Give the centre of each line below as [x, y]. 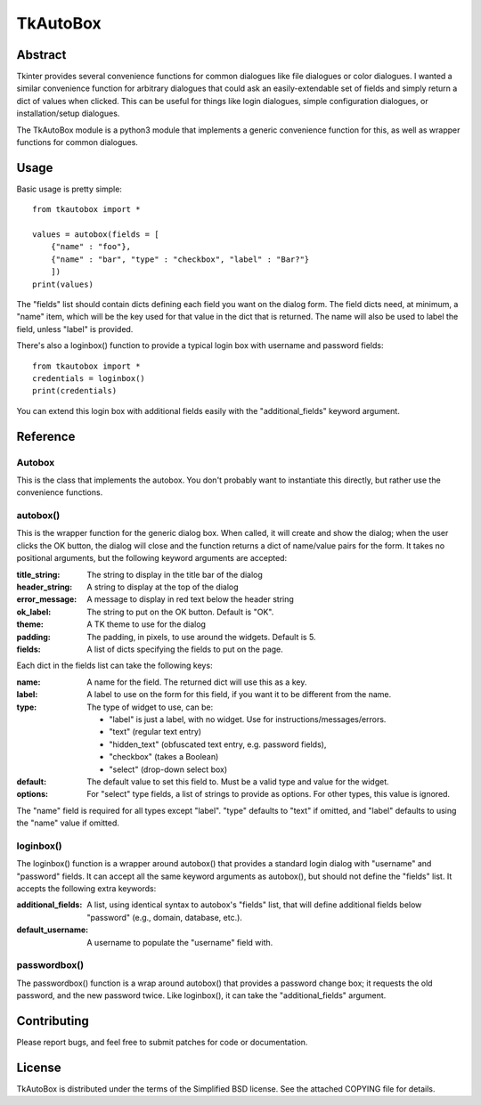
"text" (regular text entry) [155, 732]
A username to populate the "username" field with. [180, 942]
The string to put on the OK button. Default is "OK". [180, 612]
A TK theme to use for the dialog [147, 624]
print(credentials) [75, 391]
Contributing [53, 1021]
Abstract [41, 55]
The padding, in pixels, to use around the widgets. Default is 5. [201, 637]
